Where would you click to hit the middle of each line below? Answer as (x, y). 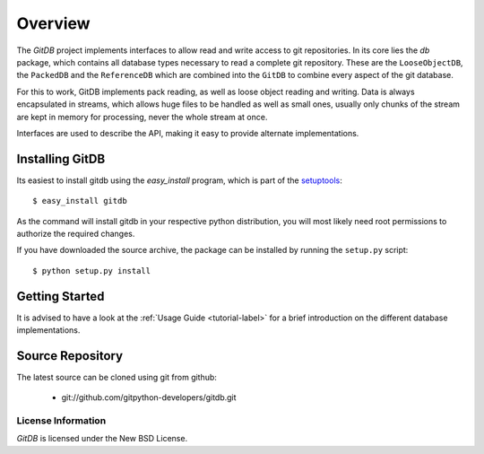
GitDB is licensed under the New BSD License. (102, 439)
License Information (61, 421)
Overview (53, 23)
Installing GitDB (61, 158)
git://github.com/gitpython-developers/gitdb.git (149, 397)
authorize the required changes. (76, 233)
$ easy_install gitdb (80, 201)
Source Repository (70, 356)
